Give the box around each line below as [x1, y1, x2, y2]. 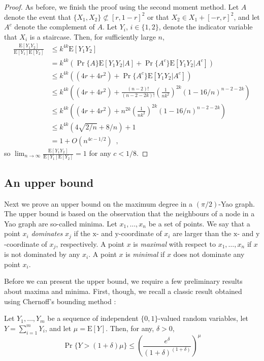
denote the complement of [14, 21, 95, 32]
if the [74, 228, 90, 239]
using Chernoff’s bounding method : [4, 296, 116, 306]
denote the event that [4, 11, 71, 22]
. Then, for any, [106, 322, 154, 333]
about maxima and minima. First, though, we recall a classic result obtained [4, 286, 242, 297]
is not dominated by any [4, 249, 80, 259]
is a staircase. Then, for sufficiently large [29, 31, 156, 42]
